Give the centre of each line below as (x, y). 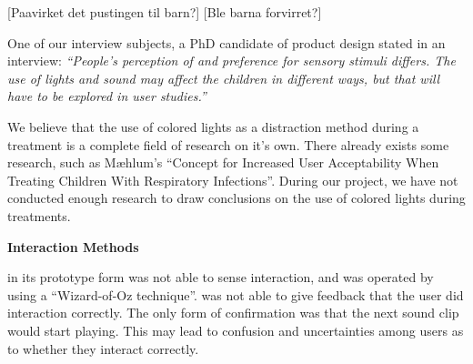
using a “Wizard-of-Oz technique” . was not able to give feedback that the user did (236, 294)
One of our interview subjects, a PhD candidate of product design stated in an (226, 42)
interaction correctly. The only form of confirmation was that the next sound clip (233, 313)
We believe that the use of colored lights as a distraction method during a (213, 126)
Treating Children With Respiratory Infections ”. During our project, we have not (233, 180)
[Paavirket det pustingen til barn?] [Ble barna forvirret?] (165, 12)
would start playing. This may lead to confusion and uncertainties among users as (236, 330)
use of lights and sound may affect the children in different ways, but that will (224, 78)
